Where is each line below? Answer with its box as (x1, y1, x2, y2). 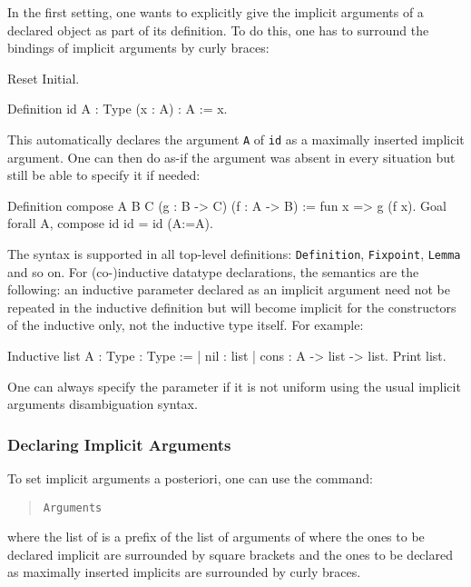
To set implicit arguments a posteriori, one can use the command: (7, 469, 373, 488)
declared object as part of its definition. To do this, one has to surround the (7, 20, 429, 39)
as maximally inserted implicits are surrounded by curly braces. (7, 562, 361, 582)
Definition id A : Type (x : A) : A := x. (7, 99, 228, 118)
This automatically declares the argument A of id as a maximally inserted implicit (7, 129, 465, 148)
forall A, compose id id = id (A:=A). (7, 214, 213, 233)
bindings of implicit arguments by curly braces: (7, 38, 270, 57)
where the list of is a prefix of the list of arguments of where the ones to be (7, 527, 425, 546)
